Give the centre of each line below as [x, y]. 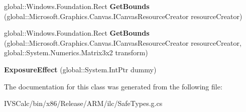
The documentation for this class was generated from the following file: [113, 86]
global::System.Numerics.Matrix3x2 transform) [76, 52]
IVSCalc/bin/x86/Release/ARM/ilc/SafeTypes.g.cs [83, 103]
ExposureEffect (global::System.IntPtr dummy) [80, 69]
